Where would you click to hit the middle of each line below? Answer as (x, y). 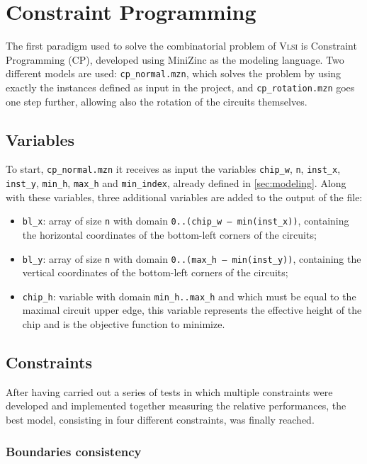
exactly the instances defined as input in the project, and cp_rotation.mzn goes (180, 87)
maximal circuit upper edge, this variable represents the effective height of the (192, 310)
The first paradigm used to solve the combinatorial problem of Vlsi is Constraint (181, 46)
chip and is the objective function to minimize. (124, 324)
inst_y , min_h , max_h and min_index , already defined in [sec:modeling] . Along (176, 183)
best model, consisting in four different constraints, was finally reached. (160, 420)
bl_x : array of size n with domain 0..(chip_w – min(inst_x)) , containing (186, 221)
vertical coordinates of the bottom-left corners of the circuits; (155, 272)
